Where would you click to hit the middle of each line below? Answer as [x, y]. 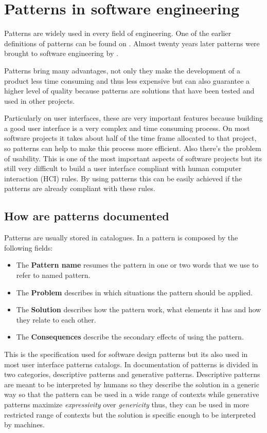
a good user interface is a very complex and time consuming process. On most [127, 128]
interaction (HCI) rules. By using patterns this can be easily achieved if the [123, 178]
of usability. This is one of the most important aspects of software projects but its [133, 158]
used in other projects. [40, 100]
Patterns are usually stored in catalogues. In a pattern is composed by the [121, 238]
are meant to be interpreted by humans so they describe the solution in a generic [132, 384]
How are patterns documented [87, 216]
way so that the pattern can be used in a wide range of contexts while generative [132, 394]
